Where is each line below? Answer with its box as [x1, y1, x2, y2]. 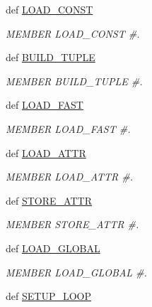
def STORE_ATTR [6, 193, 92, 208]
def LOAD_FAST [6, 97, 83, 112]
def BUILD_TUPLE [6, 50, 95, 65]
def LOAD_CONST [6, 2, 93, 16]
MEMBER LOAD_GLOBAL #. [6, 264, 147, 279]
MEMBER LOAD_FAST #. [6, 121, 131, 136]
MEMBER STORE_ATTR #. [6, 217, 139, 232]
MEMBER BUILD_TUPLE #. [6, 73, 143, 88]
